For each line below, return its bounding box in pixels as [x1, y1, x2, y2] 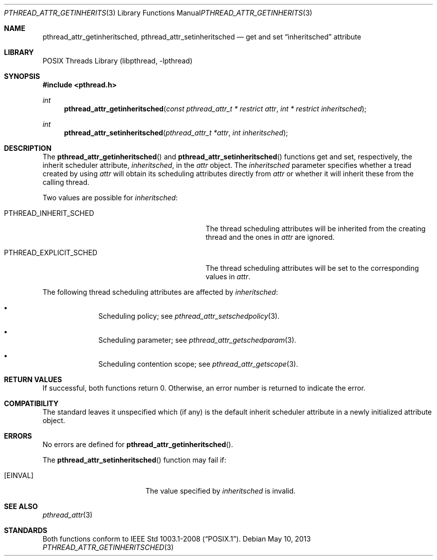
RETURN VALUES [4, 375, 62, 384]
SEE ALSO [4, 502, 38, 511]
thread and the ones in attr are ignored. [206, 233, 335, 241]
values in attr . [206, 272, 250, 281]
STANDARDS [4, 526, 47, 535]
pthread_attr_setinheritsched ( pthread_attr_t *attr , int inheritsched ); [64, 128, 288, 137]
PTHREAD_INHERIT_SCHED [4, 209, 94, 217]
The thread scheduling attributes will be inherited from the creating [206, 224, 426, 233]
